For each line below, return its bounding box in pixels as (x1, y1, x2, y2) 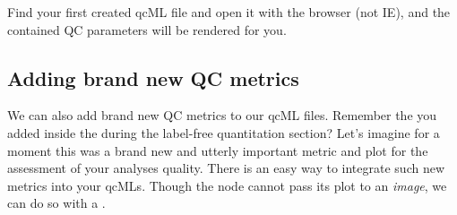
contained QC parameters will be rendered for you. (7, 20, 287, 39)
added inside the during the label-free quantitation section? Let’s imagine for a (7, 123, 440, 142)
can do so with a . (7, 193, 106, 212)
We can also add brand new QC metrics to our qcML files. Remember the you (7, 106, 437, 125)
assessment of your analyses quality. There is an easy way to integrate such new (7, 159, 445, 177)
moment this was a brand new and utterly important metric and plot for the (7, 141, 428, 159)
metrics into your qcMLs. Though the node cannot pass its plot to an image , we (7, 176, 447, 194)
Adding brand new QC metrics (7, 64, 299, 91)
